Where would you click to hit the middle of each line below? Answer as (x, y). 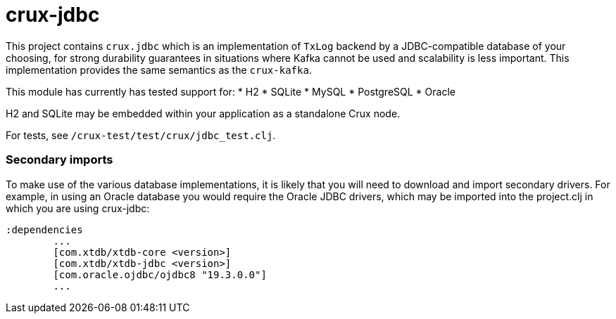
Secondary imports (59, 160)
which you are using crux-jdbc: (78, 208)
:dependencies (44, 229)
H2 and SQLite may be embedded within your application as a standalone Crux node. (203, 113)
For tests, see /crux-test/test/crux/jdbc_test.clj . (141, 135)
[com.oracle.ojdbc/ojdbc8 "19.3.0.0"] (160, 274)
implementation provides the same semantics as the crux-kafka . (159, 70)
